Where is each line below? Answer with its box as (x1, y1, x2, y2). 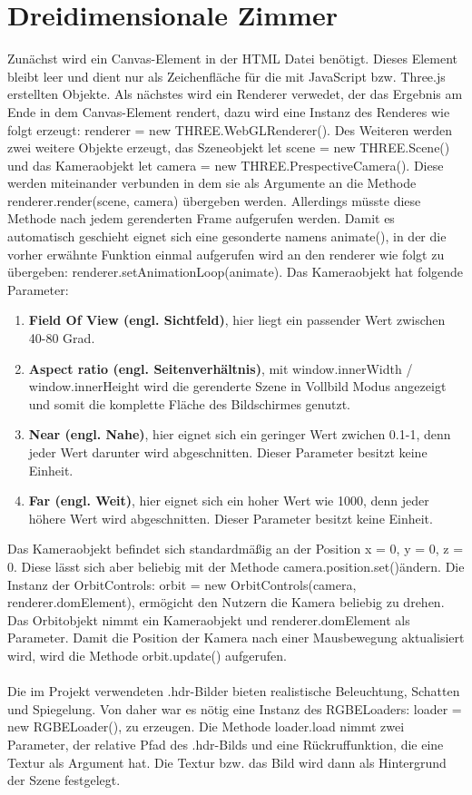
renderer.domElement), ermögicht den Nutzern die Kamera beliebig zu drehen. (7, 593, 445, 612)
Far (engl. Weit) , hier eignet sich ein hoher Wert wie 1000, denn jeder (28, 491, 429, 510)
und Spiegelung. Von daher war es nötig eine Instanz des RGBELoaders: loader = (7, 699, 462, 718)
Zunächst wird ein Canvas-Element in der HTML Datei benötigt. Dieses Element (7, 49, 457, 68)
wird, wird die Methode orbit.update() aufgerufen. (7, 645, 287, 664)
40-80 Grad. (28, 329, 95, 348)
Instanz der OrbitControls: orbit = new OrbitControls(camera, (7, 574, 357, 594)
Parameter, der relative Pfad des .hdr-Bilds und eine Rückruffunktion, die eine (7, 734, 444, 753)
